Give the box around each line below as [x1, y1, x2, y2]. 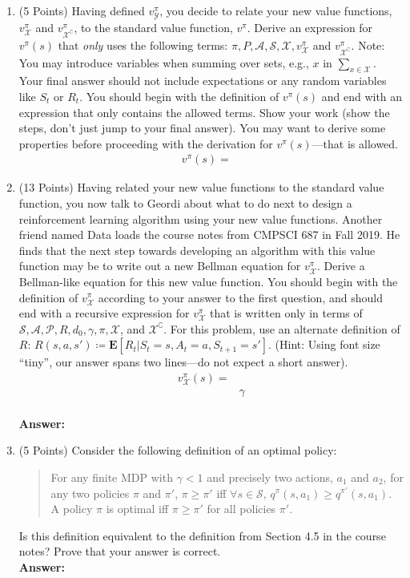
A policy [50, 500, 93, 517]
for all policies [207, 500, 276, 517]
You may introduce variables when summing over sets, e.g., [18, 54, 309, 71]
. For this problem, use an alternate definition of [163, 320, 400, 337]
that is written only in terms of [209, 305, 363, 321]
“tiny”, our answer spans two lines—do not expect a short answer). [18, 354, 348, 370]
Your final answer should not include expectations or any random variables [18, 72, 387, 89]
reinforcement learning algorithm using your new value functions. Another [18, 210, 383, 227]
